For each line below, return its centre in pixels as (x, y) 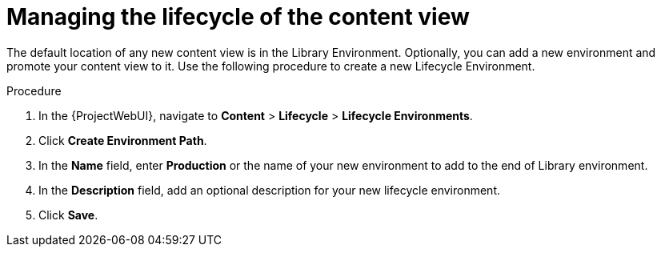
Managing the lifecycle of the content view (238, 17)
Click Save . (68, 215)
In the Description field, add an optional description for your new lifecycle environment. (270, 190)
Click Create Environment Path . (123, 140)
